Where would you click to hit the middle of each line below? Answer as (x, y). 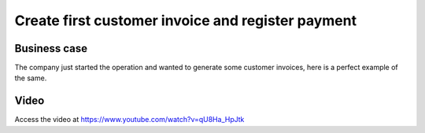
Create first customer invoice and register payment (186, 20)
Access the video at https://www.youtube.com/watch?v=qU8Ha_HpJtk (129, 120)
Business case (51, 48)
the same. (31, 78)
